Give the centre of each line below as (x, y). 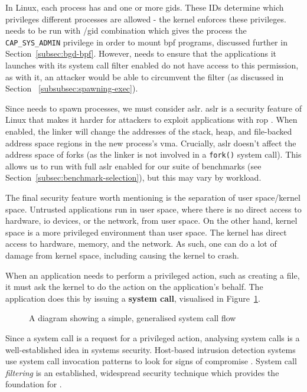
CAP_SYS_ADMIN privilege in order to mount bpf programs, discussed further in (146, 42)
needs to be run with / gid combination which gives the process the (126, 30)
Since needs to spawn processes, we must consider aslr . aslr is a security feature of (153, 108)
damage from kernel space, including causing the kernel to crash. (122, 255)
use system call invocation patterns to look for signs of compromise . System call (151, 361)
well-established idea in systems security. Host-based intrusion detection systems (151, 349)
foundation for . (34, 384)
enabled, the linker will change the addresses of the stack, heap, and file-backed (149, 131)
